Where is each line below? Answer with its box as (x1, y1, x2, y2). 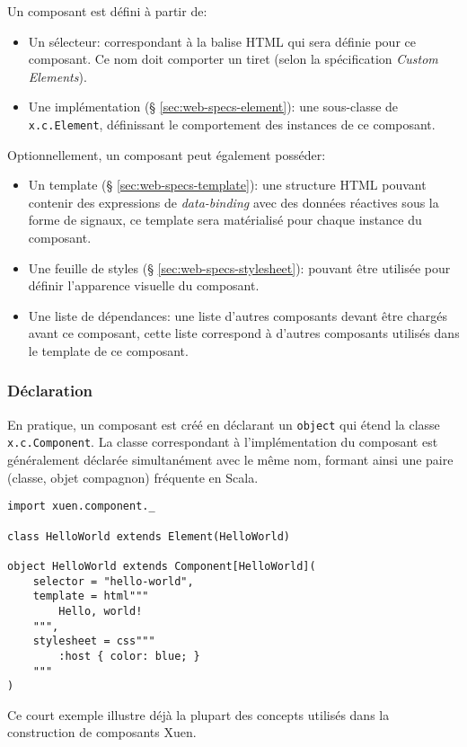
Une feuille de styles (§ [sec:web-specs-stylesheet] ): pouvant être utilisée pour (28, 258, 451, 277)
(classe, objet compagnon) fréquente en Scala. (7, 467, 259, 486)
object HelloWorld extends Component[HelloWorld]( (7, 559, 316, 573)
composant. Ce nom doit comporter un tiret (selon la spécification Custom (28, 49, 438, 68)
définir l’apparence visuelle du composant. (28, 276, 260, 295)
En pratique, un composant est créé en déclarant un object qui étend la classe (7, 414, 440, 433)
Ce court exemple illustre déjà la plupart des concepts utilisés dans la (7, 705, 390, 724)
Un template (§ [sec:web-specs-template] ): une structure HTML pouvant (28, 175, 427, 194)
